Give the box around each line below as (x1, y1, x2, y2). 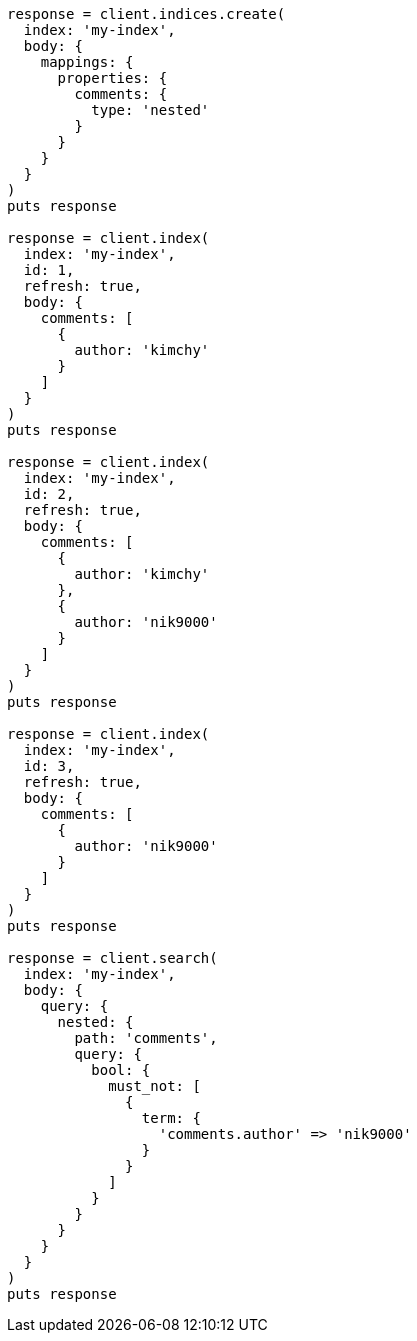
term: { (141, 1110, 201, 1126)
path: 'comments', (74, 1030, 218, 1046)
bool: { (91, 1062, 151, 1078)
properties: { (57, 70, 168, 86)
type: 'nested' (91, 102, 210, 118)
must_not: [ (108, 1078, 201, 1094)
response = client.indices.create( (7, 6, 286, 22)
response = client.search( (7, 950, 218, 966)
